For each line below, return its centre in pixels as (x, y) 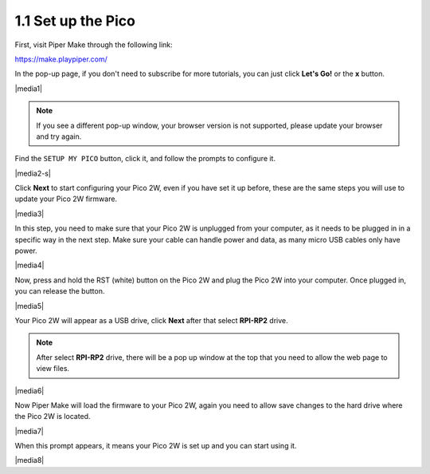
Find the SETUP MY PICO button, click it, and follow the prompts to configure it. (145, 159)
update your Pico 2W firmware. (66, 199)
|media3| (29, 213)
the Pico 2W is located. (53, 417)
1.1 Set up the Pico (75, 21)
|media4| (29, 265)
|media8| (29, 460)
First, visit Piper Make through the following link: (94, 45)
